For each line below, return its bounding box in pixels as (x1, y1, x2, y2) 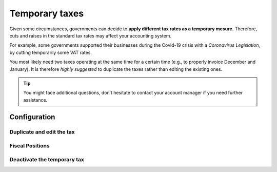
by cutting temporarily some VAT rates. (9, 49, 92, 55)
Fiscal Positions (9, 142, 50, 149)
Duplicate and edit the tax (9, 128, 75, 136)
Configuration (9, 113, 55, 122)
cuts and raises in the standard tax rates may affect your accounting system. (9, 32, 172, 39)
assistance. (23, 97, 48, 103)
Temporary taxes (9, 8, 84, 19)
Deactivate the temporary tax (9, 156, 85, 163)
